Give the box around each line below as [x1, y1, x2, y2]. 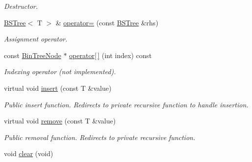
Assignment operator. [4, 34, 68, 44]
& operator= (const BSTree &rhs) [55, 17, 159, 27]
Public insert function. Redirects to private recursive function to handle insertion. [4, 99, 249, 109]
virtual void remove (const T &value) [4, 116, 116, 126]
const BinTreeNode [4, 50, 61, 60]
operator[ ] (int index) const [69, 50, 152, 60]
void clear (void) [4, 148, 53, 159]
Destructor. [4, 1, 38, 11]
